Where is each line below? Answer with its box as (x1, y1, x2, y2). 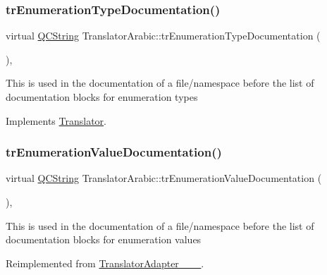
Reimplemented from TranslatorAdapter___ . (6, 255, 204, 270)
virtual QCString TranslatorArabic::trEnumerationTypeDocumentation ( (6, 28, 321, 43)
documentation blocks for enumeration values (6, 232, 202, 247)
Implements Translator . (6, 113, 106, 128)
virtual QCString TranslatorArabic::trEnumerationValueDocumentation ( (6, 171, 322, 185)
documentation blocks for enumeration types (6, 90, 198, 104)
